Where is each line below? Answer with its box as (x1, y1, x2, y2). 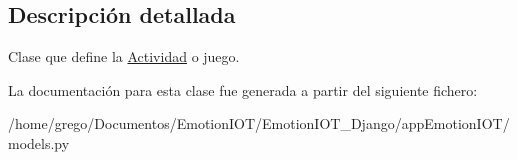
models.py (8, 132, 70, 153)
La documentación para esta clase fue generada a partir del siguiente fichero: (8, 79, 478, 100)
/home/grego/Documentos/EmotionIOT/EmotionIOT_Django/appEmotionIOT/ (8, 113, 510, 134)
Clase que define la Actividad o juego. (8, 46, 240, 67)
